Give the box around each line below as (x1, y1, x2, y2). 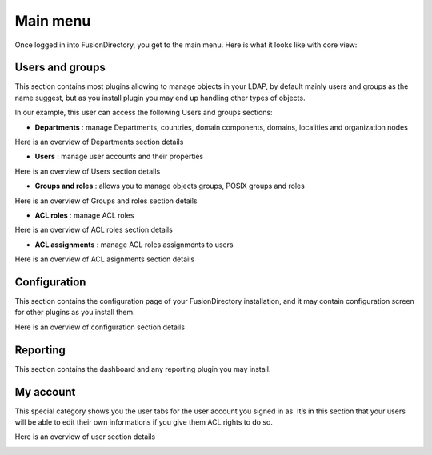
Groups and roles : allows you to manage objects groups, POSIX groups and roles (34, 181, 306, 191)
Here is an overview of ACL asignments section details (14, 254, 195, 264)
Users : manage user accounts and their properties (34, 152, 204, 162)
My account (14, 385, 76, 399)
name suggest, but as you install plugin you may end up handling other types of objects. (14, 93, 306, 102)
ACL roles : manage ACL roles (34, 210, 134, 220)
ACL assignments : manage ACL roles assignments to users (34, 240, 234, 249)
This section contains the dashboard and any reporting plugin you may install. (14, 364, 271, 373)
